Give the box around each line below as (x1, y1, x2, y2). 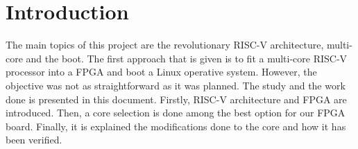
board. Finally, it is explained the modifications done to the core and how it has (6, 119, 346, 133)
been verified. (6, 132, 62, 147)
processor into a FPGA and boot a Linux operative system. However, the (6, 64, 317, 79)
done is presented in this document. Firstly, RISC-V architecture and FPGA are (6, 91, 347, 106)
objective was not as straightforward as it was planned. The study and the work (6, 78, 346, 92)
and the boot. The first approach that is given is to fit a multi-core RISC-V (26, 51, 348, 65)
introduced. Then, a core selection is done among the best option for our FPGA (6, 105, 346, 120)
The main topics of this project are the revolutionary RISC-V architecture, (6, 37, 324, 52)
